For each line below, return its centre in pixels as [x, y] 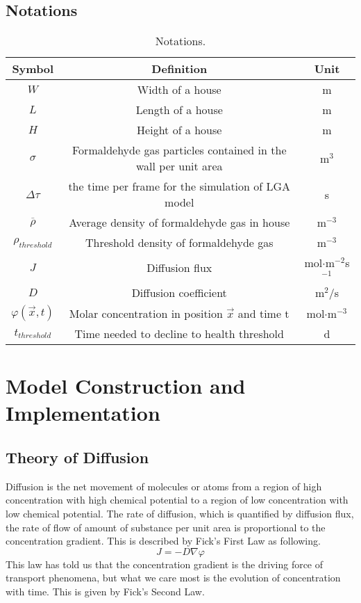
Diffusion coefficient [179, 292]
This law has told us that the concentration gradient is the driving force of [165, 564]
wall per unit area [179, 166]
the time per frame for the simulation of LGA [179, 186]
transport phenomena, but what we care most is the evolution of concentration [173, 578]
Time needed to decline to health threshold [179, 333]
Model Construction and [126, 386]
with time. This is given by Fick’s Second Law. [105, 591]
